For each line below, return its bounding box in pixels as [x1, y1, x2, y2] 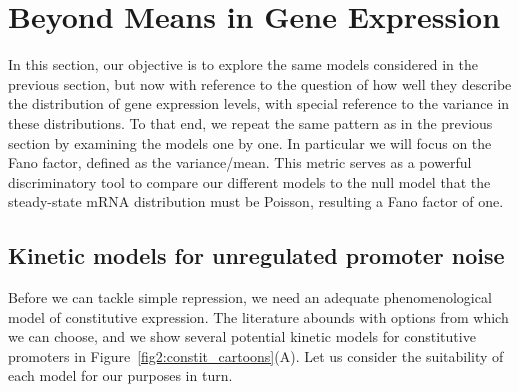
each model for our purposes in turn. [8, 365, 233, 386]
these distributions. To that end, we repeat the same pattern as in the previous [8, 112, 493, 133]
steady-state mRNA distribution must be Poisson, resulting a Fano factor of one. [8, 191, 504, 212]
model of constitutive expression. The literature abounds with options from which [8, 306, 509, 327]
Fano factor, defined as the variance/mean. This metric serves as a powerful [8, 152, 472, 173]
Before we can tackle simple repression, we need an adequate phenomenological [8, 287, 492, 308]
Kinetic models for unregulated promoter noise [8, 240, 505, 271]
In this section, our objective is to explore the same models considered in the [8, 54, 478, 75]
